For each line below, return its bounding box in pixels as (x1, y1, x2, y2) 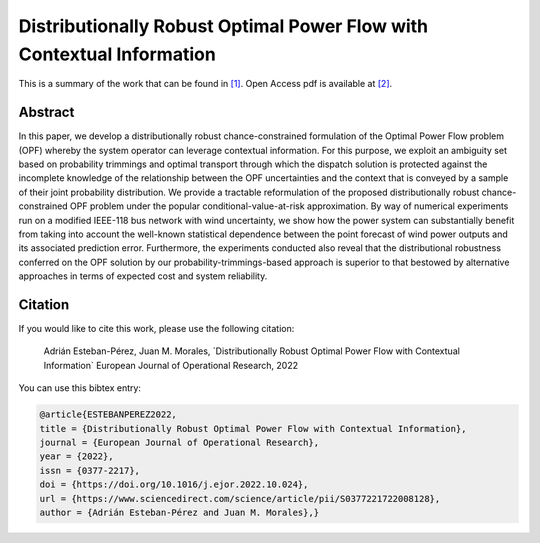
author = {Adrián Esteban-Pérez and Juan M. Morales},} (39, 506, 320, 518)
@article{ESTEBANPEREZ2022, (39, 409, 177, 420)
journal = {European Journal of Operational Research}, (39, 437, 320, 448)
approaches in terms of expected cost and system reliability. (18, 270, 268, 282)
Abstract (18, 104, 75, 121)
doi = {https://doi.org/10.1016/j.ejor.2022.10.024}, (39, 479, 309, 490)
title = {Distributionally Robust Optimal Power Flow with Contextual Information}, (39, 423, 467, 434)
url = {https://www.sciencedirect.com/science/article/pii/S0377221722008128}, (39, 493, 441, 504)
